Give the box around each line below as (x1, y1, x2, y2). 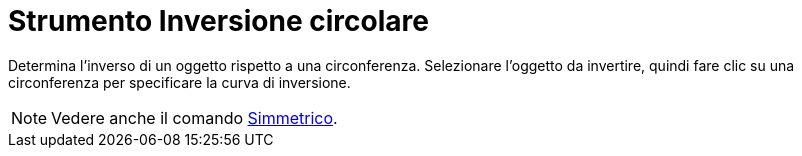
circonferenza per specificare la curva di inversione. (8, 73, 351, 91)
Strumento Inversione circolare (8, 4, 429, 38)
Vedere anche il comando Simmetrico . (51, 107, 338, 128)
